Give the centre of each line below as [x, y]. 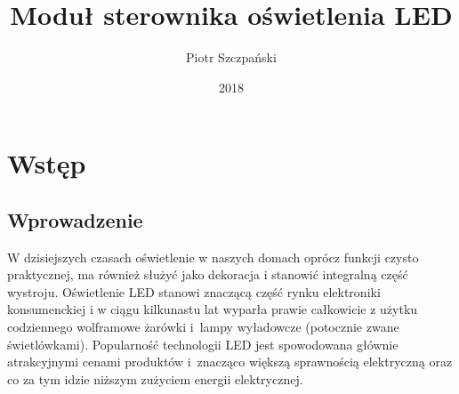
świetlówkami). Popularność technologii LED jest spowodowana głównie [203, 344]
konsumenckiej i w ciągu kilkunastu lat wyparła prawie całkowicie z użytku [213, 309]
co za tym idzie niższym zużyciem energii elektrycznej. [155, 378]
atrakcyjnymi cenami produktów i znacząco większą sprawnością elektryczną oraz [230, 362]
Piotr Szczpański [231, 57]
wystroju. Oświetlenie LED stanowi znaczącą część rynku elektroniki [194, 291]
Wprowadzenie [75, 219]
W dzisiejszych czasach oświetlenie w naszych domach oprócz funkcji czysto [213, 257]
